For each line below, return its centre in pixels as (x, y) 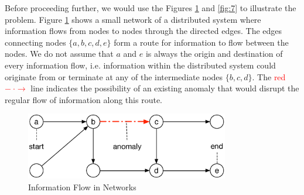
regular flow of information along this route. (83, 99)
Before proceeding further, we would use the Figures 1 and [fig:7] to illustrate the (151, 8)
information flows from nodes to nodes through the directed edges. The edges (144, 31)
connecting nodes (35, 42)
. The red (269, 76)
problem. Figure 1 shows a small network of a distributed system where (133, 19)
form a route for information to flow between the (201, 42)
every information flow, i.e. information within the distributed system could (140, 65)
